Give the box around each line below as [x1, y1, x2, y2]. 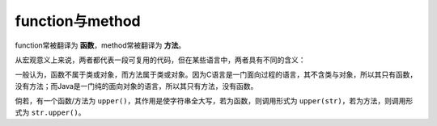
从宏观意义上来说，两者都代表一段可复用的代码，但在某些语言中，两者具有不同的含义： [15, 55, 306, 65]
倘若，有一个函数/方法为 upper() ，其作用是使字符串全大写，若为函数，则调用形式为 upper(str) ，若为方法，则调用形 [15, 96, 414, 106]
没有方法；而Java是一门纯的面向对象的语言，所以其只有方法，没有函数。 [15, 81, 258, 90]
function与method [15, 12, 141, 30]
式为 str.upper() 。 [15, 107, 86, 117]
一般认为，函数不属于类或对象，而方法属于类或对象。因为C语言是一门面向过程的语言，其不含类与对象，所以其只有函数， [15, 69, 418, 80]
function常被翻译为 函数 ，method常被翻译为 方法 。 [15, 40, 186, 50]
